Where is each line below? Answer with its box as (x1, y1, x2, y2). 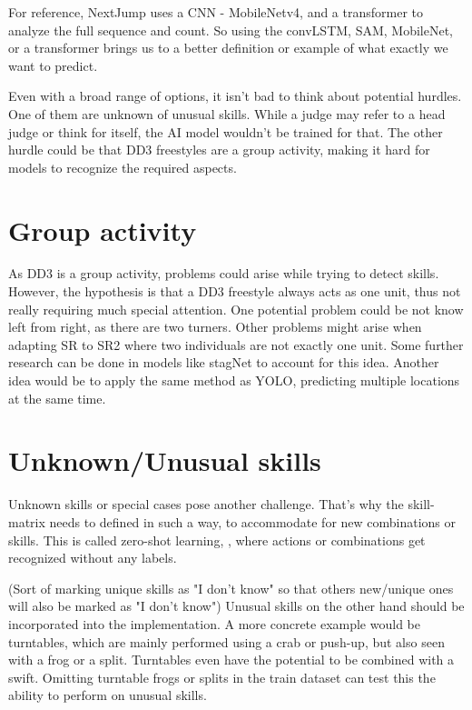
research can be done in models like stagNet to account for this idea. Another (8, 353, 439, 372)
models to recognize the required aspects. (8, 157, 237, 176)
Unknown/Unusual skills (8, 442, 321, 479)
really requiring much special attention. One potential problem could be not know (8, 299, 464, 318)
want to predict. (8, 55, 98, 75)
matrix (8, 512, 45, 531)
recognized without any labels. (8, 548, 177, 567)
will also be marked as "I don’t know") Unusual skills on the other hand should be (8, 596, 465, 615)
